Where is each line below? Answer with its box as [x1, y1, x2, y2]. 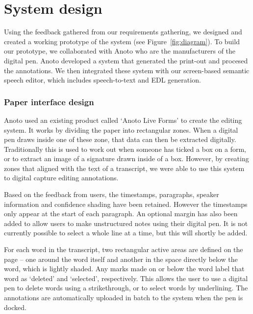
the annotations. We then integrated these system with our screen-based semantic [4, 65, 250, 75]
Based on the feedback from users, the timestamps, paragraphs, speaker [4, 189, 219, 200]
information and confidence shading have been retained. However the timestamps [4, 199, 248, 209]
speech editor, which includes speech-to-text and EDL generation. [4, 75, 201, 85]
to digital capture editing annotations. [4, 172, 119, 183]
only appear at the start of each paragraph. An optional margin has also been [4, 208, 238, 219]
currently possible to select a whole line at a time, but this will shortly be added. [4, 228, 248, 238]
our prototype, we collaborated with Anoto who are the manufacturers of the [4, 46, 236, 56]
